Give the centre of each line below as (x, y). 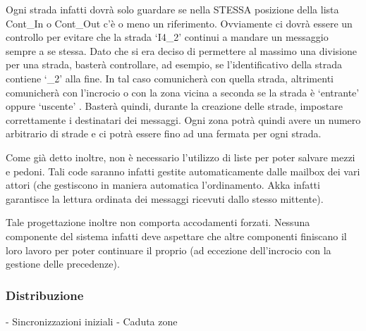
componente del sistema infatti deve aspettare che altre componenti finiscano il (176, 236)
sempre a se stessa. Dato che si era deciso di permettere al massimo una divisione (182, 50)
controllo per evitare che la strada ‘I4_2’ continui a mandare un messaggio (167, 37)
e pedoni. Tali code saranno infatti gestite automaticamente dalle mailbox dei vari (183, 171)
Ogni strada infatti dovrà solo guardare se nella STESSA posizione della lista (172, 9)
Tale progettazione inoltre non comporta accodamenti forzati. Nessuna (158, 222)
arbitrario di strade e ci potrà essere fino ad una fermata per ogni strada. (164, 133)
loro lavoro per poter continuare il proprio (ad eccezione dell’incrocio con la (169, 250)
